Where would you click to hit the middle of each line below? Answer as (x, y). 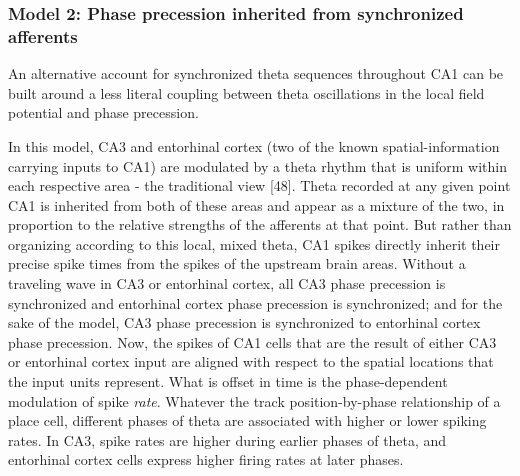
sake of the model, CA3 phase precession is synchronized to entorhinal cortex (244, 322)
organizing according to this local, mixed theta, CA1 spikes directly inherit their (254, 243)
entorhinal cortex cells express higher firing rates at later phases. (206, 459)
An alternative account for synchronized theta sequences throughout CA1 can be (256, 73)
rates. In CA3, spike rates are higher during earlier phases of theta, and (227, 439)
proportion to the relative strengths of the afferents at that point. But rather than (260, 224)
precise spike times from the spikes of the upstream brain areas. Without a (237, 263)
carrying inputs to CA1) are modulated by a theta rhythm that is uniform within (257, 165)
